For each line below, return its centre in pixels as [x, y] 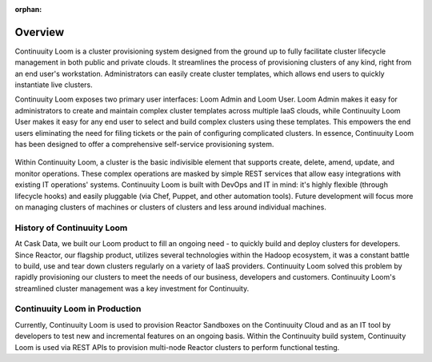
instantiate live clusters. [54, 85]
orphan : [28, 9]
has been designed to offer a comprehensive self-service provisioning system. [144, 145]
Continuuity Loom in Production [78, 309]
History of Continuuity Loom [71, 228]
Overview [40, 32]
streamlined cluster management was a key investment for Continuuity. [132, 288]
